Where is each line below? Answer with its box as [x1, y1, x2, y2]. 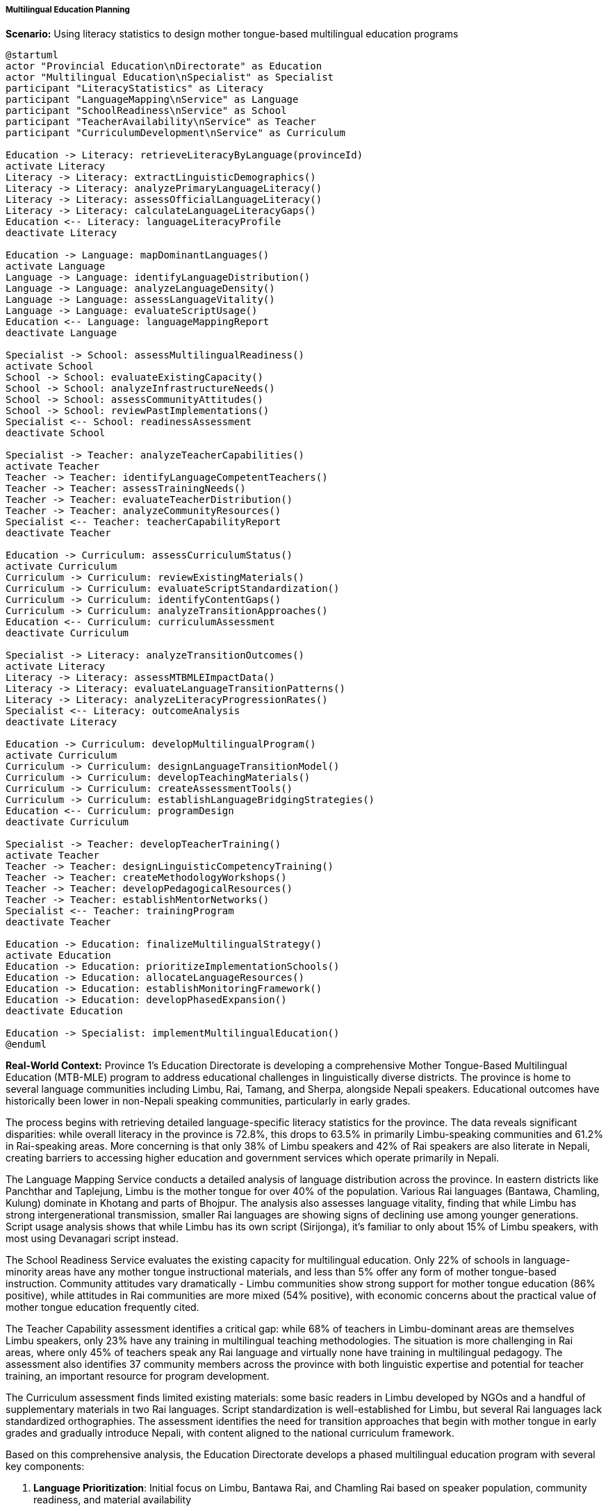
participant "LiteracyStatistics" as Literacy [6, 83, 263, 94]
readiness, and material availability [33, 1494, 192, 1506]
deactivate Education [6, 1005, 123, 1017]
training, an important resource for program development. [6, 1370, 270, 1382]
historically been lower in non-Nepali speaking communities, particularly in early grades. [6, 1095, 411, 1107]
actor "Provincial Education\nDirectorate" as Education [6, 60, 322, 72]
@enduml [6, 1039, 47, 1050]
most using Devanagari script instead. [6, 1232, 179, 1245]
